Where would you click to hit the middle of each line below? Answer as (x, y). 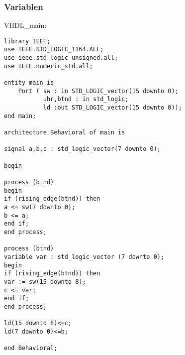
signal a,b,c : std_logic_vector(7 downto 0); (82, 149)
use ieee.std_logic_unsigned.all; (61, 58)
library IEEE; (27, 41)
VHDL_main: (25, 25)
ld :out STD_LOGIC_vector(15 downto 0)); (112, 108)
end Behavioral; (31, 348)
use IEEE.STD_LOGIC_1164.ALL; (54, 50)
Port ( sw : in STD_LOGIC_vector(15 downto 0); (98, 91)
